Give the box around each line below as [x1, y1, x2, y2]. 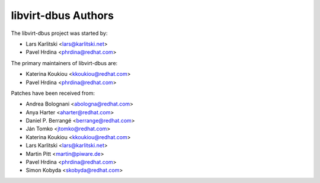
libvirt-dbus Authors [11, 9, 114, 22]
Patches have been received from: [11, 89, 95, 97]
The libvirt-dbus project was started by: [11, 30, 108, 37]
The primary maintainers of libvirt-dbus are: [11, 59, 118, 66]
